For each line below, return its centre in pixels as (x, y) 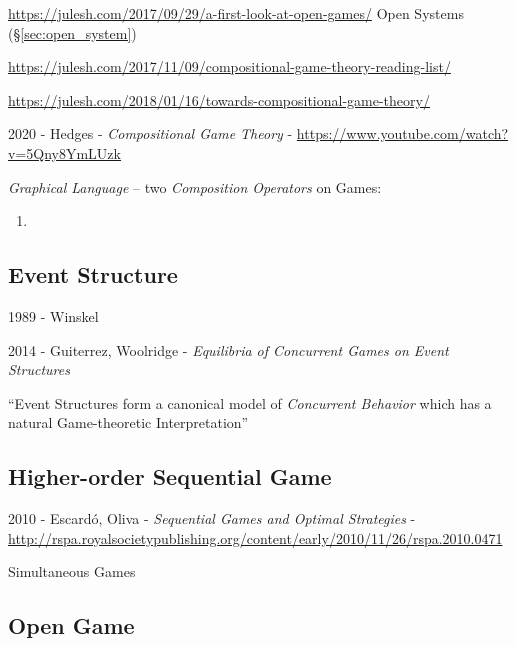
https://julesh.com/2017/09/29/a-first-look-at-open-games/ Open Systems (236, 13)
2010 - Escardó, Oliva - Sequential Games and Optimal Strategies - (212, 518)
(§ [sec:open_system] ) (72, 32)
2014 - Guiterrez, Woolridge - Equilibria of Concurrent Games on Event (228, 349)
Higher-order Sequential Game (170, 476)
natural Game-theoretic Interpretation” (128, 422)
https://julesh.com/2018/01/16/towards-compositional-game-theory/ (219, 99)
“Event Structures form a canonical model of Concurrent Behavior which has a (250, 402)
